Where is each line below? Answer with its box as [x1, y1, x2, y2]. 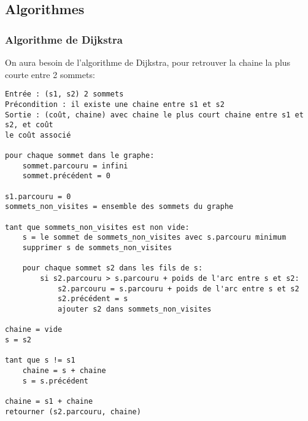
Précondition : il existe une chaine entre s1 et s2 [5, 100, 225, 109]
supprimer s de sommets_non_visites [22, 243, 172, 253]
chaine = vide [5, 325, 63, 334]
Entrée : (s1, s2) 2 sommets [5, 90, 124, 99]
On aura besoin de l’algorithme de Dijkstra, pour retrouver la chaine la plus [5, 56, 291, 68]
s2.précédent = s [57, 294, 128, 304]
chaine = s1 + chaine [5, 396, 93, 406]
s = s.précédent [22, 376, 89, 385]
